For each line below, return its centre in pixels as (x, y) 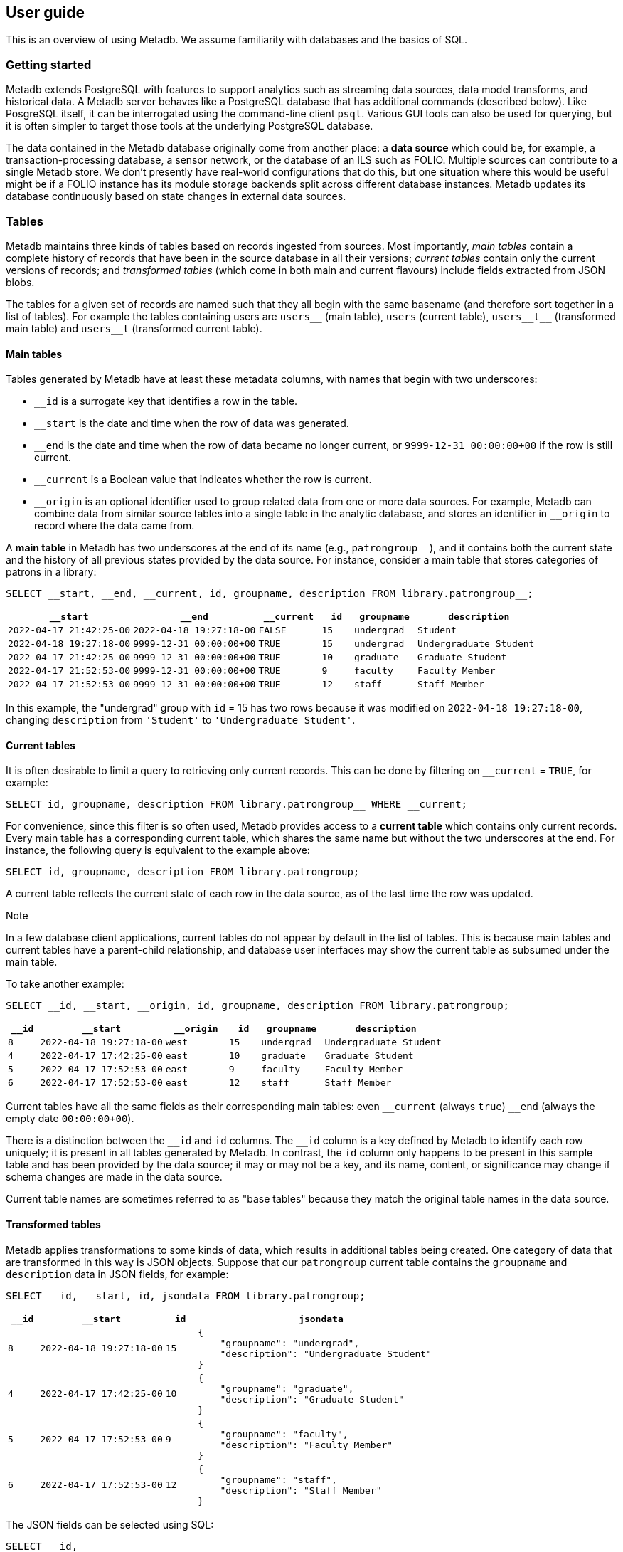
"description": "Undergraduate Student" (326, 1353)
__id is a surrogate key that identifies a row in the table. (166, 401)
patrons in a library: (51, 572)
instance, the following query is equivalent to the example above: (158, 850)
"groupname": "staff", (278, 1479)
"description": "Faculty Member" (307, 1445)
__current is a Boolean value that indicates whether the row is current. (203, 480)
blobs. (20, 282)
